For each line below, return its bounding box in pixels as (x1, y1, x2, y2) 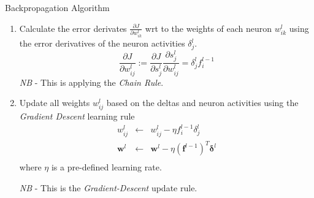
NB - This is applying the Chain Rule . (19, 75, 164, 88)
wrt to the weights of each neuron (145, 21, 272, 34)
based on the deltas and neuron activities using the (106, 96, 299, 109)
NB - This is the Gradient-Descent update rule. (19, 181, 197, 194)
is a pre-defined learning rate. (51, 161, 162, 173)
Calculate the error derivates (19, 21, 127, 34)
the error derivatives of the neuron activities (19, 37, 185, 50)
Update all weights (19, 96, 90, 109)
